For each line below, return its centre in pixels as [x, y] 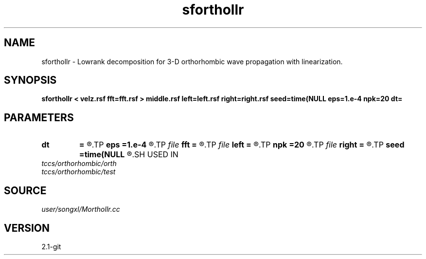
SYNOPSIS [30, 80]
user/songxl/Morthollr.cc [81, 209]
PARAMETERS [39, 117]
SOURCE [25, 190]
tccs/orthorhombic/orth [79, 164]
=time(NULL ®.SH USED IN [129, 155]
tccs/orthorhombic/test [79, 172]
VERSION [27, 228]
